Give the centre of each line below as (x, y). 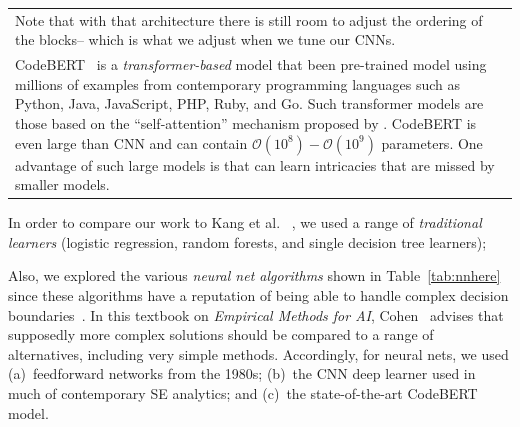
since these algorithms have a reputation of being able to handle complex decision (258, 295)
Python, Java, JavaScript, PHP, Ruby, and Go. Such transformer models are (249, 103)
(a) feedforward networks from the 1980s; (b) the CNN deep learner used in (242, 373)
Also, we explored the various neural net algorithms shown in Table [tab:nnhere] (254, 275)
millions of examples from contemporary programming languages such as (238, 83)
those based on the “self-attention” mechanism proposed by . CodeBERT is (246, 122)
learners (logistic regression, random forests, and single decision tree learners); (247, 241)
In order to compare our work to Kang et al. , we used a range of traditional (245, 222)
